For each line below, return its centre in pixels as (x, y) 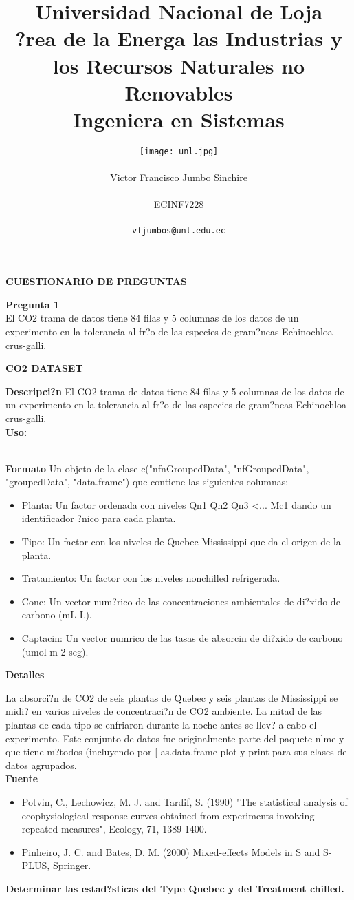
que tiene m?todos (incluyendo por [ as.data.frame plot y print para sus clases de (176, 752)
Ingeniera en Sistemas (179, 119)
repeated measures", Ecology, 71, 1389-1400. (114, 829)
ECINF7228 (179, 204)
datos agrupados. (41, 765)
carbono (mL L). (57, 615)
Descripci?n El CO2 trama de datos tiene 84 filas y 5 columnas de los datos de (175, 391)
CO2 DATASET (44, 368)
